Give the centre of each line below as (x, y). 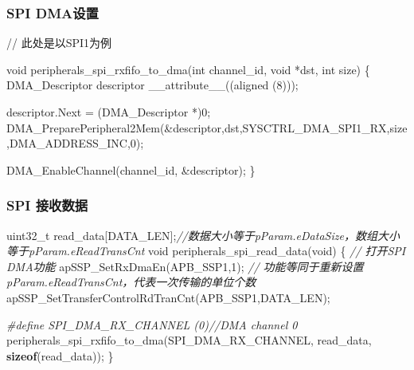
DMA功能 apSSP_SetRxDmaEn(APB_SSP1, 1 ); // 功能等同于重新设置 (185, 266)
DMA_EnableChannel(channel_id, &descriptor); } (131, 169)
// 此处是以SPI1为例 (59, 43)
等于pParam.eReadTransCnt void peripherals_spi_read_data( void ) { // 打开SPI (206, 251)
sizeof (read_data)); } (60, 355)
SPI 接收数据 (47, 205)
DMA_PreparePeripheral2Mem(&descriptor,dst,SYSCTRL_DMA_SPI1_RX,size (207, 127)
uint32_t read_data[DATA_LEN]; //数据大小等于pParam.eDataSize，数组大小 (203, 235)
